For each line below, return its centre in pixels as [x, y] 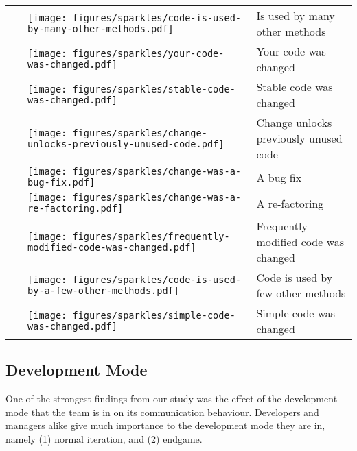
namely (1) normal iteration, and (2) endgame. [104, 438]
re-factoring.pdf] [76, 208]
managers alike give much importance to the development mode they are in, [165, 425]
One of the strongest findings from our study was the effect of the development [172, 399]
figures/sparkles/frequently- [151, 236]
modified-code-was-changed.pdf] [112, 247]
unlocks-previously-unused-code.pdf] [126, 144]
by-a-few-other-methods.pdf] [103, 291]
